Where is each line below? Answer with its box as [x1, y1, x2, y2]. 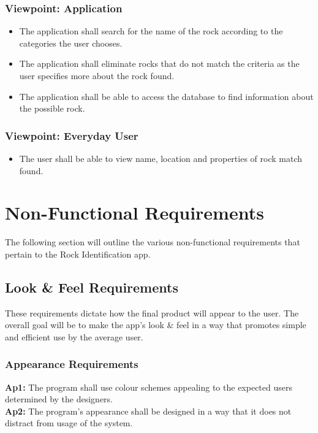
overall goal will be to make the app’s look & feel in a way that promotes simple [5, 318, 306, 331]
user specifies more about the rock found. [19, 69, 175, 82]
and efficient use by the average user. [5, 330, 143, 343]
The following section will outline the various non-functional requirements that [5, 236, 300, 248]
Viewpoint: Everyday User [5, 128, 138, 143]
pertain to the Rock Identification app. [5, 247, 151, 260]
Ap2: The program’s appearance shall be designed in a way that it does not [5, 404, 292, 417]
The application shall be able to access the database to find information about [19, 90, 314, 102]
